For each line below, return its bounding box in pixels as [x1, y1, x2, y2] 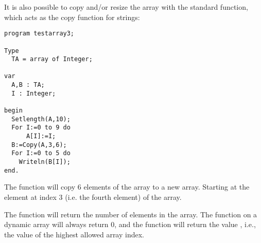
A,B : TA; [11, 81, 45, 89]
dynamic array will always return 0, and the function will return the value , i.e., [4, 219, 256, 230]
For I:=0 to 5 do [11, 149, 71, 157]
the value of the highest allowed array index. [4, 229, 144, 239]
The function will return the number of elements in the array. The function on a [4, 209, 257, 219]
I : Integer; [11, 89, 56, 97]
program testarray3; [4, 30, 75, 38]
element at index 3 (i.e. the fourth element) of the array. [4, 191, 182, 202]
